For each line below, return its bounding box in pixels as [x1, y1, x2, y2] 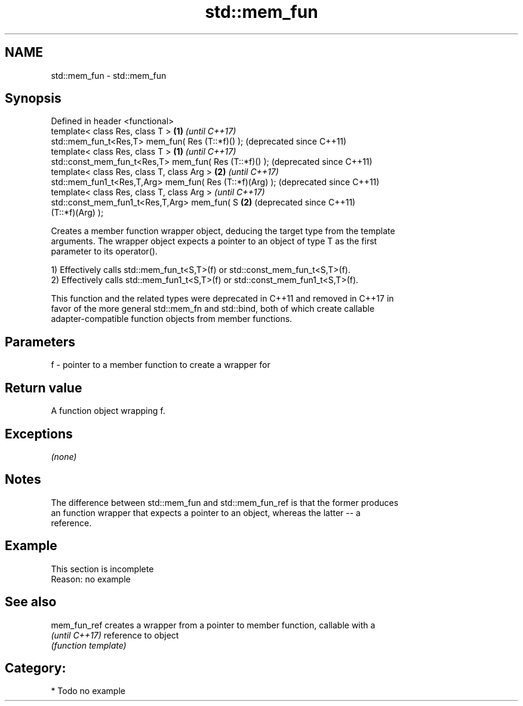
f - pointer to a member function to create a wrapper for [51, 360, 270, 370]
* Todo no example [51, 686, 125, 696]
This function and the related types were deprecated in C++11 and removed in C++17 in [51, 293, 394, 304]
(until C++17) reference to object [51, 630, 179, 640]
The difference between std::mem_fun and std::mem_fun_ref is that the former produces [51, 497, 399, 508]
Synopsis [5, 91, 61, 106]
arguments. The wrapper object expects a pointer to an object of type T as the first [51, 236, 377, 247]
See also [5, 594, 57, 610]
